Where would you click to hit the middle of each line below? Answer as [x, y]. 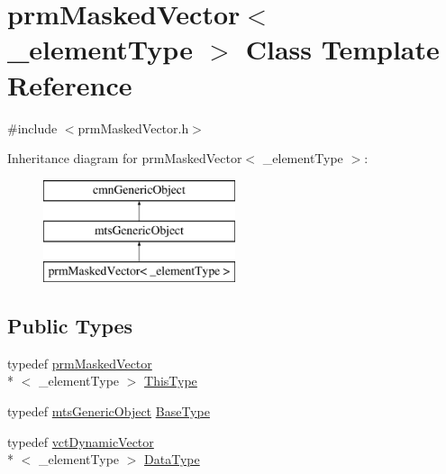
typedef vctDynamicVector [81, 441]
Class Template [342, 49]
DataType [172, 459]
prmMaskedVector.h [133, 128]
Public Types [70, 326]
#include [32, 128]
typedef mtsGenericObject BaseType [109, 411]
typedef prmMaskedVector [80, 363]
